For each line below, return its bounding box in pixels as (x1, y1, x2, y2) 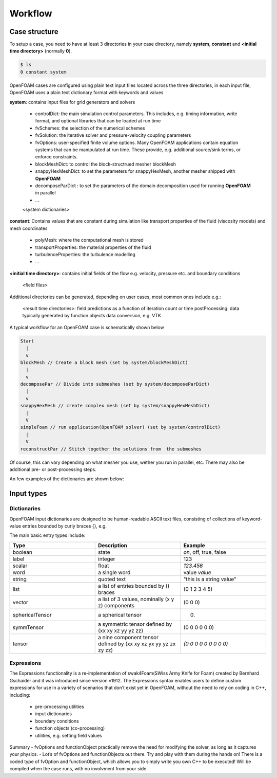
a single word (98, 569, 131, 576)
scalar (12, 562, 28, 569)
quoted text (98, 575, 126, 583)
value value (183, 569, 211, 576)
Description (98, 541, 128, 549)
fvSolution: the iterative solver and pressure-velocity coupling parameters (35, 132, 191, 138)
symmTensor (12, 624, 44, 631)
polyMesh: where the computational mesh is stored (35, 237, 144, 243)
